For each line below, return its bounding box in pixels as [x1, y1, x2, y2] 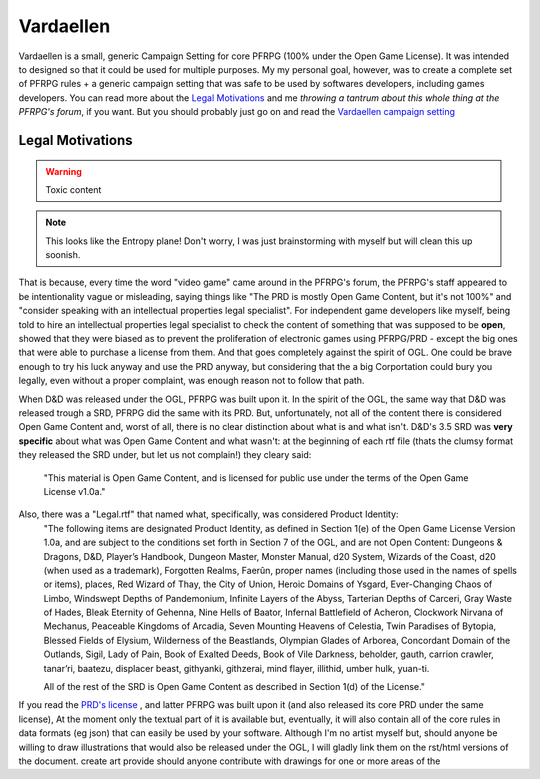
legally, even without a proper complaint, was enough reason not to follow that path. [18, 375, 365, 387]
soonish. [45, 249, 81, 261]
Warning [45, 165, 82, 177]
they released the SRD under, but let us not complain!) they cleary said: [18, 449, 312, 461]
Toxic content [45, 183, 102, 195]
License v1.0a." [43, 485, 106, 497]
